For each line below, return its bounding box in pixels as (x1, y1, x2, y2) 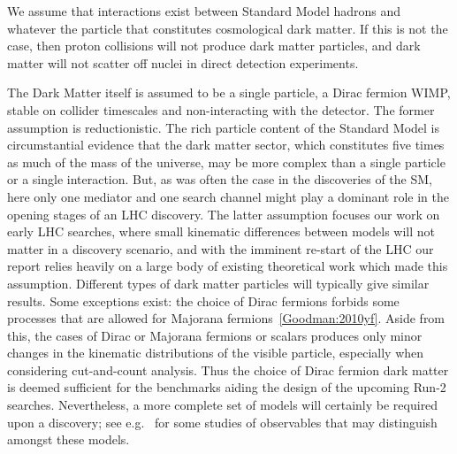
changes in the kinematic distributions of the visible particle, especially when (7, 343, 424, 362)
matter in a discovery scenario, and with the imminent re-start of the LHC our (7, 239, 434, 258)
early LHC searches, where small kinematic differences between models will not (7, 222, 436, 241)
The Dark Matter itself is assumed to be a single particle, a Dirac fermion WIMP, (7, 83, 451, 102)
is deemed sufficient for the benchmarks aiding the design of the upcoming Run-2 (7, 378, 446, 396)
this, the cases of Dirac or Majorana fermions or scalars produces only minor (7, 326, 423, 344)
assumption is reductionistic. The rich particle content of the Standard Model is (7, 118, 440, 136)
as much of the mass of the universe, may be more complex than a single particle (7, 152, 446, 171)
